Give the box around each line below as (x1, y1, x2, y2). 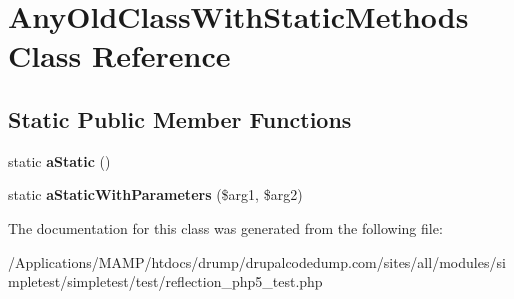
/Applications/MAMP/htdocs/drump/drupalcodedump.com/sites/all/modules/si (8, 251, 506, 272)
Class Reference (8, 35, 231, 76)
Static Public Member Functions (8, 103, 352, 134)
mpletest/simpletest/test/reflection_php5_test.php (8, 271, 323, 292)
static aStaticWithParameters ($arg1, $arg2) (8, 184, 303, 205)
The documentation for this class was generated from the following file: (8, 217, 443, 238)
